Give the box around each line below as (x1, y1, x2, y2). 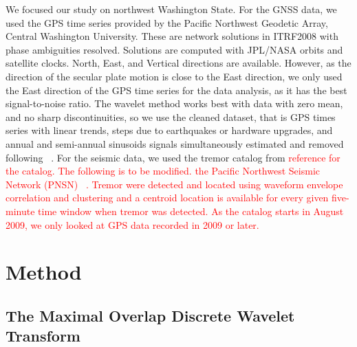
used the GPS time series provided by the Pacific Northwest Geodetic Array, (6, 15, 328, 30)
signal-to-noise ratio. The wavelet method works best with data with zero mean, (6, 96, 343, 111)
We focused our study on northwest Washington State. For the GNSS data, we (6, 2, 337, 16)
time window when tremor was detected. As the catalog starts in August (38, 203, 344, 218)
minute (6, 203, 35, 218)
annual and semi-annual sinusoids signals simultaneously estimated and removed (6, 136, 344, 150)
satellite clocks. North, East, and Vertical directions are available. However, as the (6, 56, 351, 70)
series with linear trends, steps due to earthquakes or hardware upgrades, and (6, 123, 333, 137)
